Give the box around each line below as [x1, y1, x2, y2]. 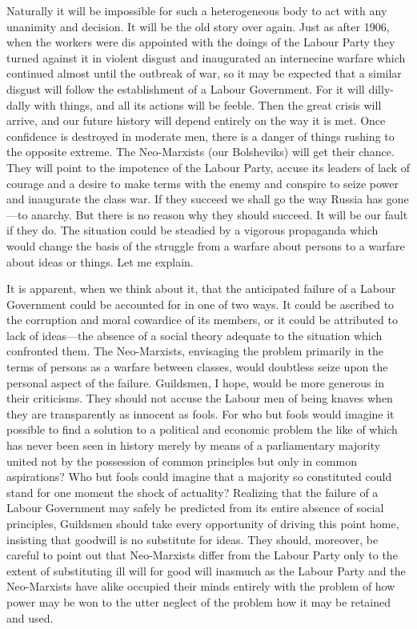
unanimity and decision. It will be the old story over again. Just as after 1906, [6, 18, 390, 34]
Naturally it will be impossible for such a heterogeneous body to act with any [6, 2, 387, 18]
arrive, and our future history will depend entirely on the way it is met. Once [6, 112, 386, 129]
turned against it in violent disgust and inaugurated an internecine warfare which [6, 49, 406, 66]
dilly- [368, 80, 394, 97]
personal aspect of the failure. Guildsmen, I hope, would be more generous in [6, 374, 384, 391]
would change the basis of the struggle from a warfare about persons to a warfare [6, 237, 405, 254]
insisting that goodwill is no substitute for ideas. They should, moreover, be [6, 531, 379, 547]
